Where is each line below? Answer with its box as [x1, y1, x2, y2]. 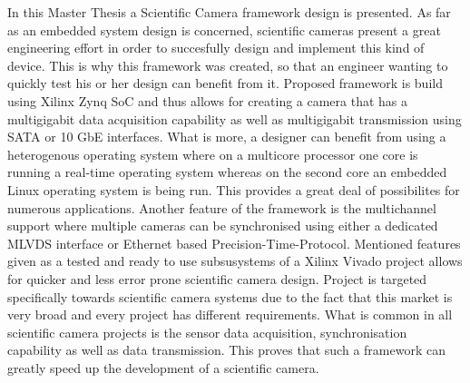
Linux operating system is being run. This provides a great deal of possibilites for [7, 180, 460, 199]
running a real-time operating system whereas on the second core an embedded [7, 162, 447, 182]
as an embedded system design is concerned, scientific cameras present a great [7, 20, 441, 39]
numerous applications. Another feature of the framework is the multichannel [7, 198, 436, 217]
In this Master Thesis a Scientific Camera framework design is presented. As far [7, 3, 451, 21]
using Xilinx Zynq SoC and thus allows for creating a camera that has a [7, 91, 408, 110]
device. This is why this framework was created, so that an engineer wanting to [7, 55, 448, 74]
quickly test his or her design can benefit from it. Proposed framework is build [7, 74, 443, 93]
